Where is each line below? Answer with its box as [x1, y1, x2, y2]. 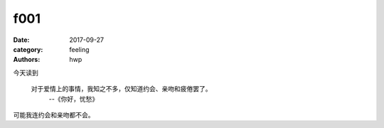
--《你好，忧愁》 [48, 95, 99, 103]
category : [13, 45, 43, 53]
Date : [13, 36, 30, 44]
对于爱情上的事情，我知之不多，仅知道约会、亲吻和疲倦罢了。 [31, 85, 212, 93]
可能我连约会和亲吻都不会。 [13, 110, 95, 119]
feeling [69, 45, 90, 53]
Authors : [13, 55, 41, 64]
